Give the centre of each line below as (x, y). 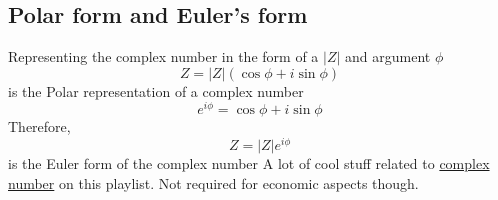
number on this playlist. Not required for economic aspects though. (213, 182)
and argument (388, 56)
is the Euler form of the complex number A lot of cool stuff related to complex (249, 163)
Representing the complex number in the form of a (163, 56)
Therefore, (39, 126)
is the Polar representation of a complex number (156, 90)
